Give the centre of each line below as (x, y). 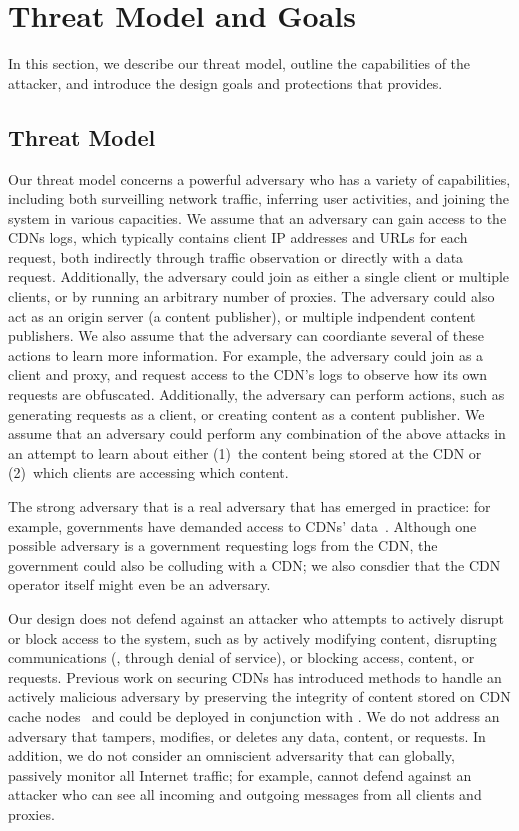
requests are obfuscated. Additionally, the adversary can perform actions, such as (256, 394)
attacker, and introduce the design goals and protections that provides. (225, 82)
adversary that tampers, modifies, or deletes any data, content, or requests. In (247, 735)
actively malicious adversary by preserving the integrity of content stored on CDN (259, 696)
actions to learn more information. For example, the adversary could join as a (246, 354)
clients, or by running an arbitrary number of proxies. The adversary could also (251, 296)
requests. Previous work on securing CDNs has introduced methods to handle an (255, 676)
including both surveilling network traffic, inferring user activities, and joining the (259, 198)
